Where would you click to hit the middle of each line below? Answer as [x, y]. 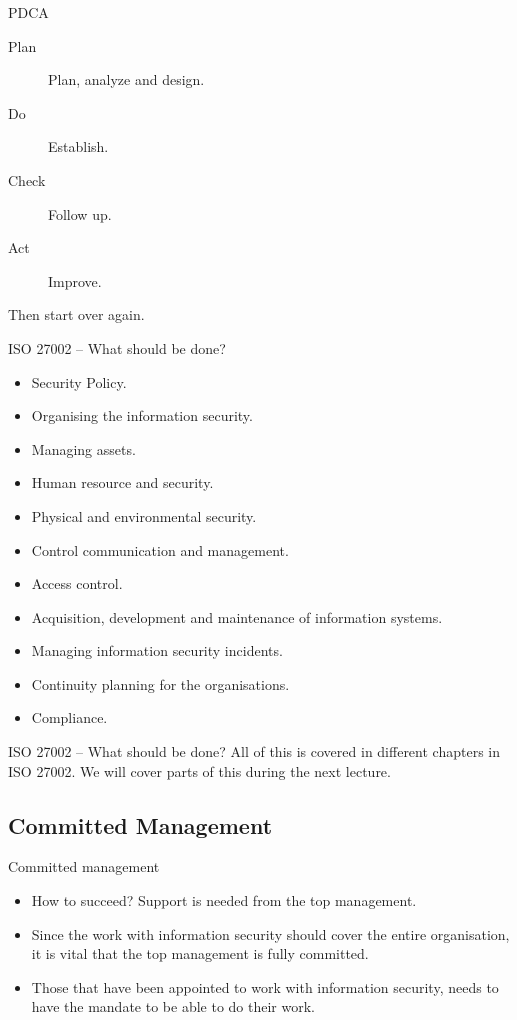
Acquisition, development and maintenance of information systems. [237, 616]
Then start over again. [76, 314]
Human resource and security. [122, 482]
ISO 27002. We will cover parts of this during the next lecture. [199, 770]
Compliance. [69, 717]
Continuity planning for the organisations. [160, 683]
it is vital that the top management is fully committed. [200, 953]
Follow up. [80, 213]
